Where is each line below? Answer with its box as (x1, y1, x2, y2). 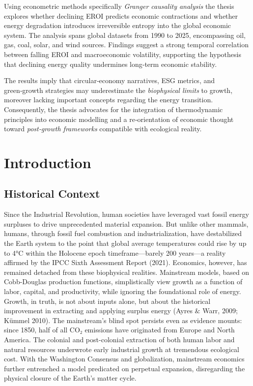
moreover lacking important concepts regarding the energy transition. (4, 94, 213, 105)
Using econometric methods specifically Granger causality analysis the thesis (4, 1, 234, 11)
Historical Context (4, 186, 100, 201)
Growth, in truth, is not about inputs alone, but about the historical (4, 296, 211, 306)
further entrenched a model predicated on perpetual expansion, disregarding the (4, 363, 245, 373)
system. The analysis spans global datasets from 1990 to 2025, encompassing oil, (4, 30, 246, 40)
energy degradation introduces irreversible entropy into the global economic (4, 20, 231, 30)
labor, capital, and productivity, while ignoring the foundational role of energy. (4, 286, 241, 297)
